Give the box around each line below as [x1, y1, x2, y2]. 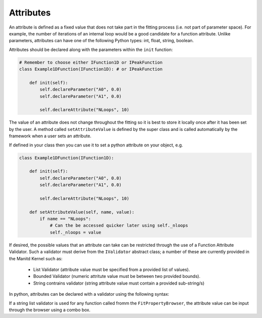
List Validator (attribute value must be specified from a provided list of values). [33, 267, 190, 272]
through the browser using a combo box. [9, 307, 91, 313]
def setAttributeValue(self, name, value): [29, 209, 134, 215]
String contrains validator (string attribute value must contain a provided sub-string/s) [33, 280, 205, 286]
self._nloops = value [49, 229, 101, 235]
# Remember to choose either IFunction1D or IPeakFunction [19, 60, 163, 65]
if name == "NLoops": [39, 216, 91, 222]
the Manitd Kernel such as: [9, 255, 63, 261]
